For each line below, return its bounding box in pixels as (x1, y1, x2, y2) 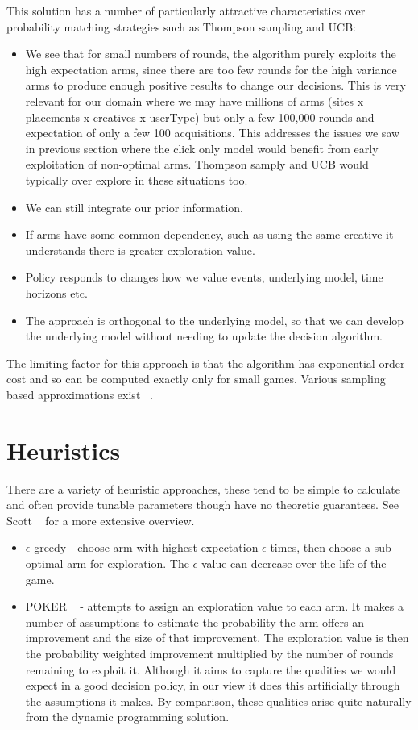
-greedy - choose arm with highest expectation (30, 539, 259, 556)
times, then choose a (270, 539, 370, 556)
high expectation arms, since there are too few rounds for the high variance (25, 60, 397, 77)
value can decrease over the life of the (201, 554, 387, 571)
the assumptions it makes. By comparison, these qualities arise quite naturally (25, 692, 412, 709)
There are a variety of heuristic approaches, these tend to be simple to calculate (6, 480, 400, 497)
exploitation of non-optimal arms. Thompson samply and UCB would (25, 156, 369, 173)
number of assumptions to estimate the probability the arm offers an (25, 613, 364, 630)
